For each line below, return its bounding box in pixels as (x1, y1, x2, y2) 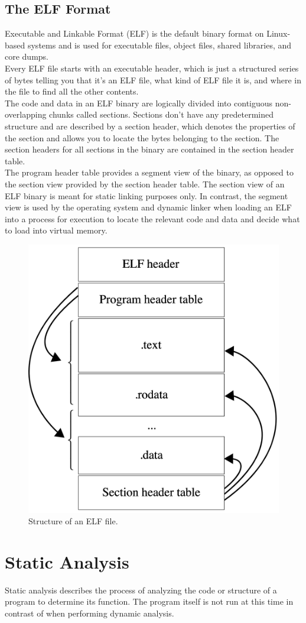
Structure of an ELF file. (28, 515, 118, 527)
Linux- (266, 27, 291, 40)
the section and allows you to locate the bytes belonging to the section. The (5, 131, 279, 144)
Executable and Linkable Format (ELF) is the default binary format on (5, 27, 264, 40)
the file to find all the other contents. (5, 85, 139, 98)
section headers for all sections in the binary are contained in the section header (5, 143, 294, 155)
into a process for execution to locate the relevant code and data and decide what (5, 212, 300, 225)
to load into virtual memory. (5, 224, 108, 236)
